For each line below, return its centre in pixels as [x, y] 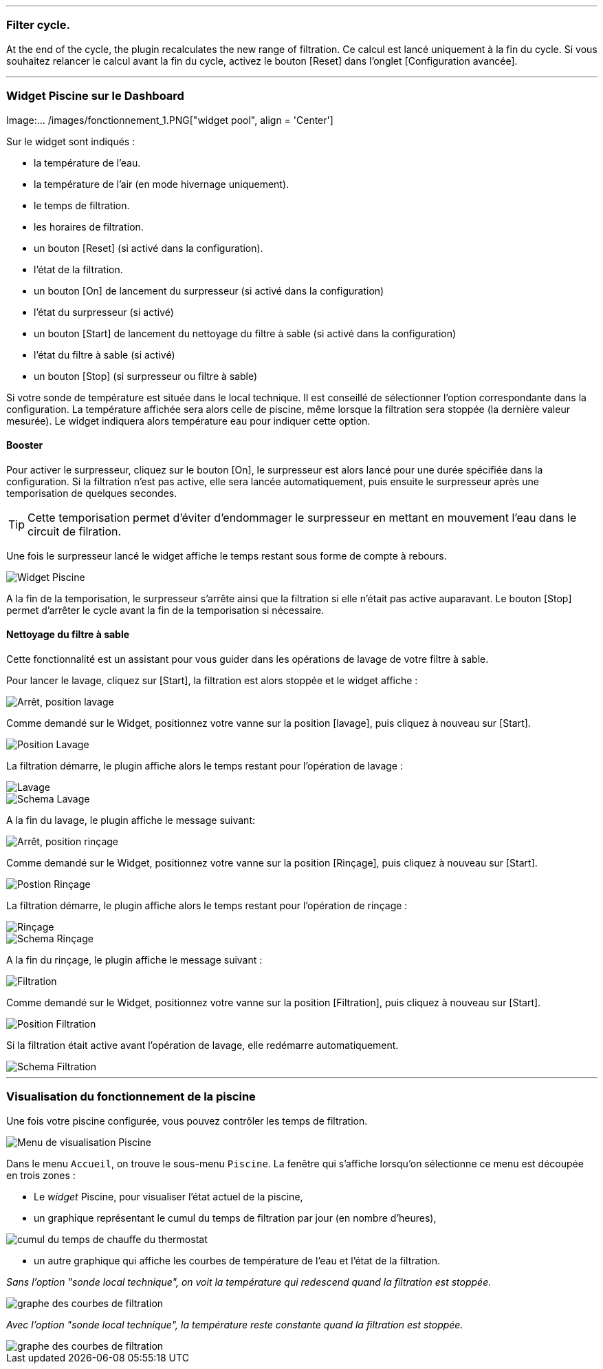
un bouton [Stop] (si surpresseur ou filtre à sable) [146, 376]
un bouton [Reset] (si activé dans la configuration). [149, 248]
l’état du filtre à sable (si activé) [105, 354]
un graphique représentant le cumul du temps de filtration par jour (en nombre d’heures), [235, 1218]
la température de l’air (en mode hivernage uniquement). [162, 184]
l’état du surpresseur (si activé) [104, 312]
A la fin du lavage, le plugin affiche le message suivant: [131, 820]
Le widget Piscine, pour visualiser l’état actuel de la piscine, [168, 1196]
